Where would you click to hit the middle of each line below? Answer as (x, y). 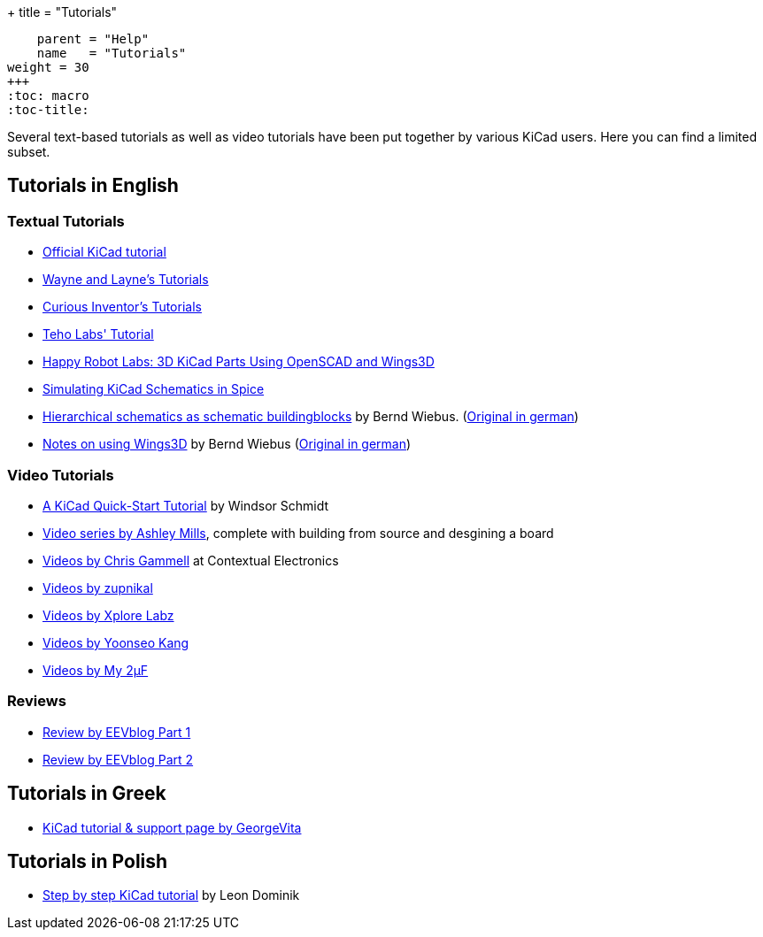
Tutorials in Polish (88, 861)
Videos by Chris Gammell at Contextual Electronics (191, 560)
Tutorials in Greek (87, 794)
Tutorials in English (93, 186)
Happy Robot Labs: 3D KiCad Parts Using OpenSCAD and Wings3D (239, 362)
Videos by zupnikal (98, 588)
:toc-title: (48, 110)
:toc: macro (48, 96)
